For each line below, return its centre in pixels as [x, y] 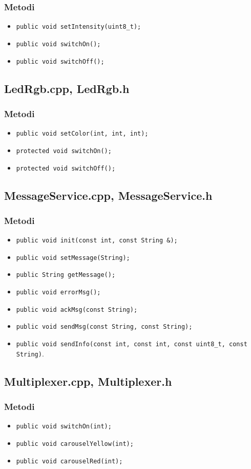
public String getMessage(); [66, 275]
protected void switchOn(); [64, 151]
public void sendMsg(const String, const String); [104, 327]
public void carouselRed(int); [69, 461]
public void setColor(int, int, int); [82, 134]
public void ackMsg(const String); [77, 309]
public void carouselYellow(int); [75, 444]
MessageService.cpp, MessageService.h [108, 195]
